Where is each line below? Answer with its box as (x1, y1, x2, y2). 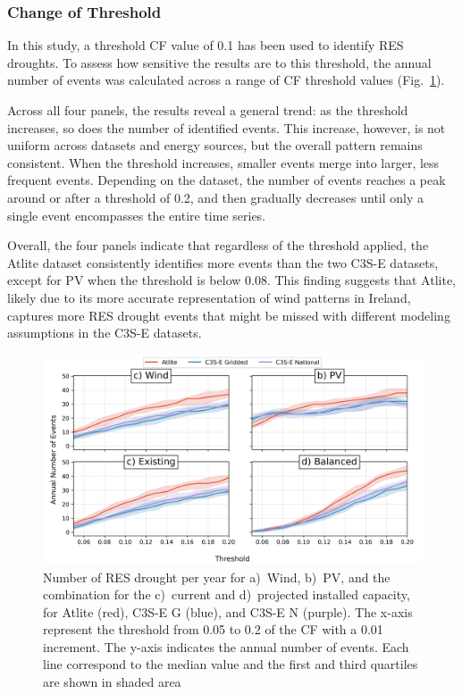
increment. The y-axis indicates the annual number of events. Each (43, 637, 409, 656)
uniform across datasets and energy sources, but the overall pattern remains (7, 136, 423, 155)
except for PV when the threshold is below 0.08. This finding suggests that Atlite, (7, 271, 457, 289)
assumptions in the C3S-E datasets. (7, 323, 202, 342)
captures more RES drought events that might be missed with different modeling (7, 305, 450, 324)
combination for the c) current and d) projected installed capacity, (43, 585, 410, 604)
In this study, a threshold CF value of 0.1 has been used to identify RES (7, 36, 404, 54)
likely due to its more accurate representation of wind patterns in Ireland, (7, 288, 411, 306)
